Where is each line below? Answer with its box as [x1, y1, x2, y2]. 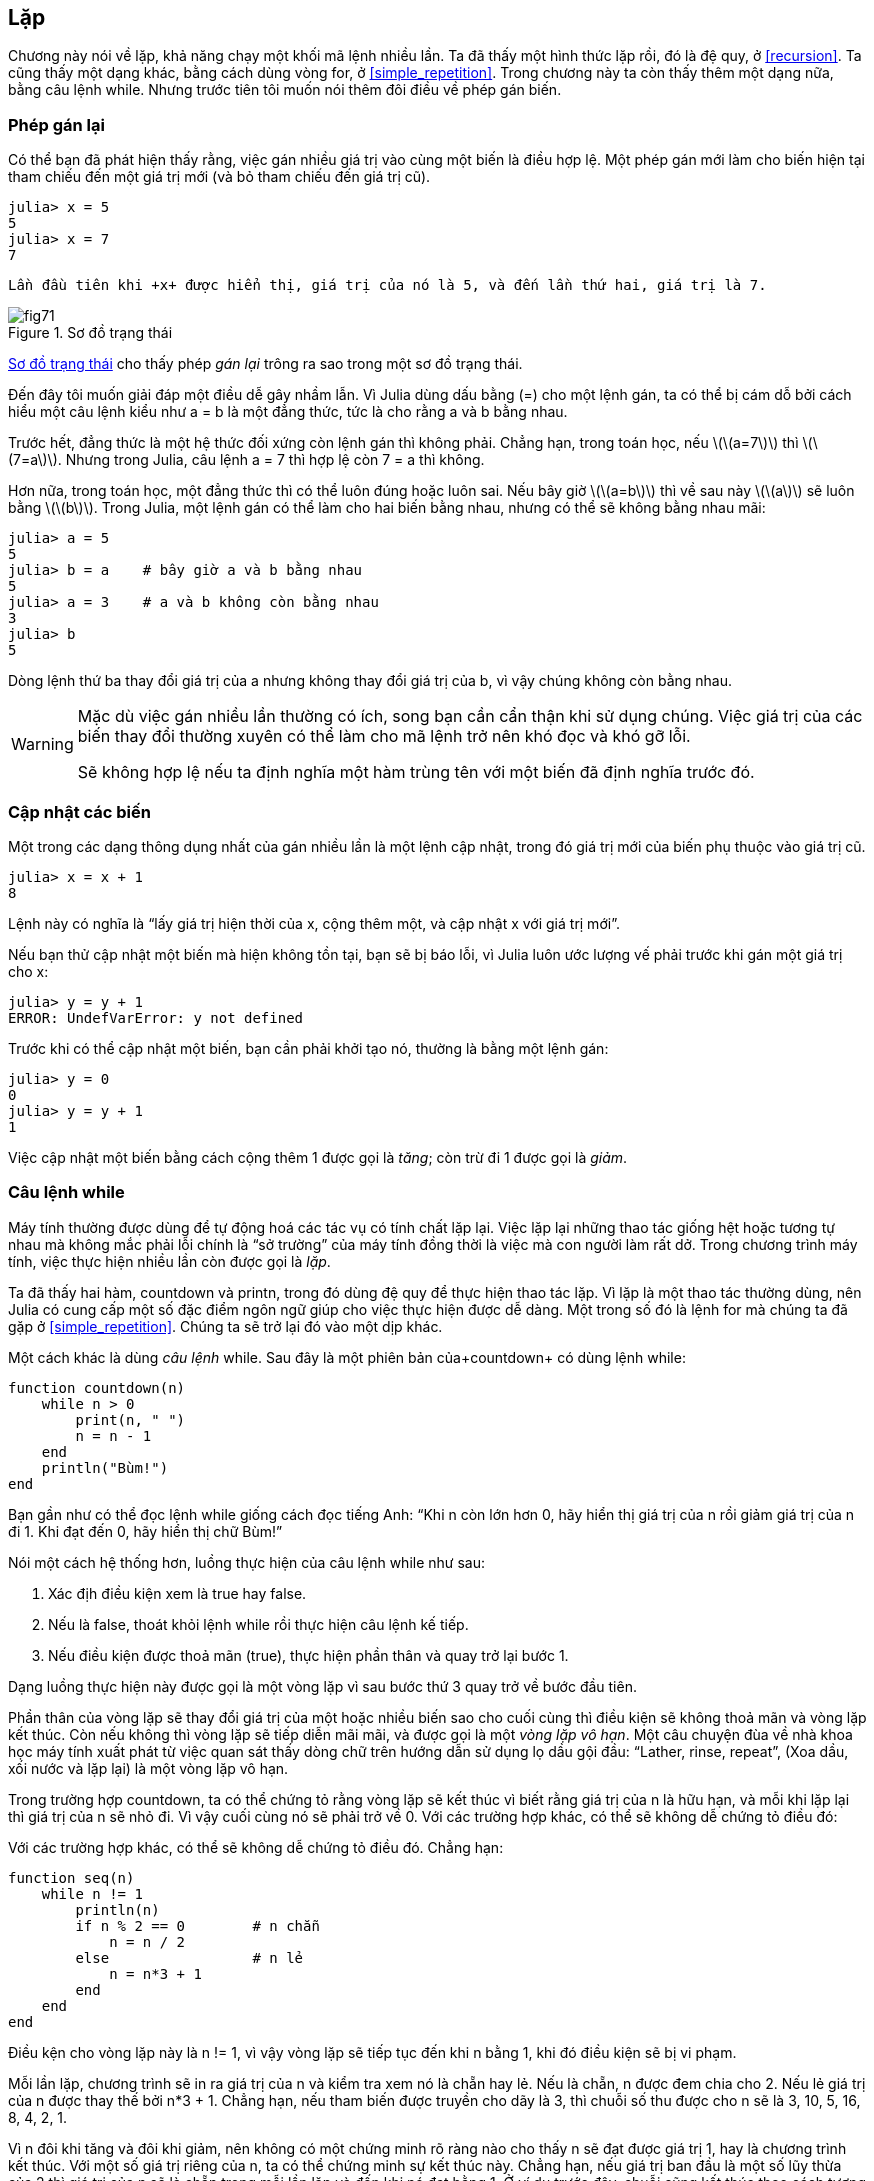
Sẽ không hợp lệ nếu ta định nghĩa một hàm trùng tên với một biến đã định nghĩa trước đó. [77, 762, 755, 783]
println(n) [75, 1901, 160, 1918]
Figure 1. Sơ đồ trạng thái [8, 324, 173, 342]
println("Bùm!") [41, 1459, 169, 1476]
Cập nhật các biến [8, 801, 151, 822]
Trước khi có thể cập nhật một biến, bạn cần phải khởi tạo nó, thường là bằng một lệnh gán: [8, 1039, 609, 1057]
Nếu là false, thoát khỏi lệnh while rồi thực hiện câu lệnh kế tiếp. [48, 1615, 469, 1633]
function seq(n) [8, 1869, 135, 1886]
